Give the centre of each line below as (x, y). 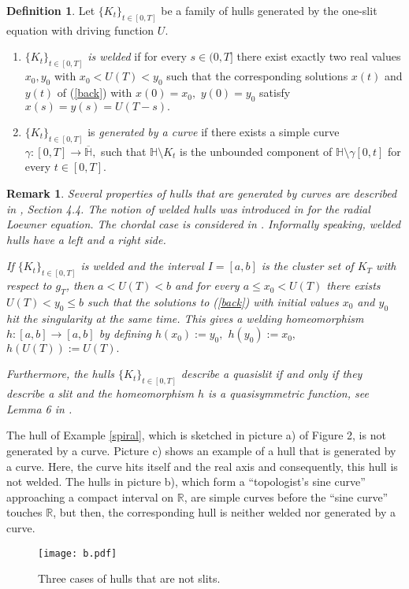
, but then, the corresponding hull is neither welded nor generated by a (224, 512)
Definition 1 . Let (51, 10)
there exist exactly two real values (319, 56)
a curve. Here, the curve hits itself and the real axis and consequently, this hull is (202, 466)
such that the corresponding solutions (257, 76)
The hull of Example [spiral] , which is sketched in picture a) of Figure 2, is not (196, 435)
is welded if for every (137, 56)
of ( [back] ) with (95, 93)
